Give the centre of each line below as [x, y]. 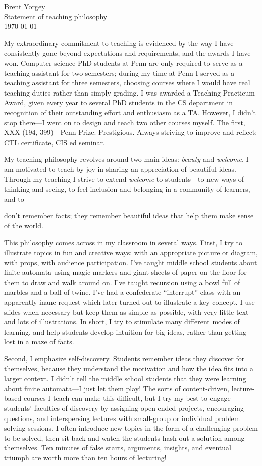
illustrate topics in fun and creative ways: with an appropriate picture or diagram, [131, 252]
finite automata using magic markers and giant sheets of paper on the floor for [125, 272]
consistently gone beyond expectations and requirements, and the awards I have [127, 53]
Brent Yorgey [25, 6]
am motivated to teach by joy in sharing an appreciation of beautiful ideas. [120, 169]
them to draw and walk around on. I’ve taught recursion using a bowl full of [122, 282]
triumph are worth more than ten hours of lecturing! [85, 457]
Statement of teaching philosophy [56, 16]
